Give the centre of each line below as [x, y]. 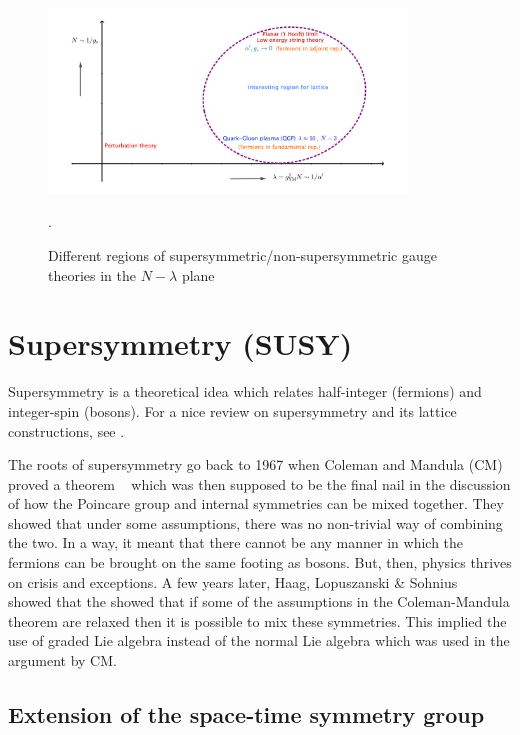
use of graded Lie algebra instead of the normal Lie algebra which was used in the [259, 640]
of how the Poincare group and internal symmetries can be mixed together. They [256, 503]
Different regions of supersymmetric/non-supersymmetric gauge [242, 255]
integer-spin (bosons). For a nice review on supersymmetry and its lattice [232, 410]
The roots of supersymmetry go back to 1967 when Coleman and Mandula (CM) [255, 464]
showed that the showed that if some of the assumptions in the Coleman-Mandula [259, 601]
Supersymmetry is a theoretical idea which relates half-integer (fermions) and [245, 391]
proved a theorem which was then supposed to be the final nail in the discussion [259, 483]
